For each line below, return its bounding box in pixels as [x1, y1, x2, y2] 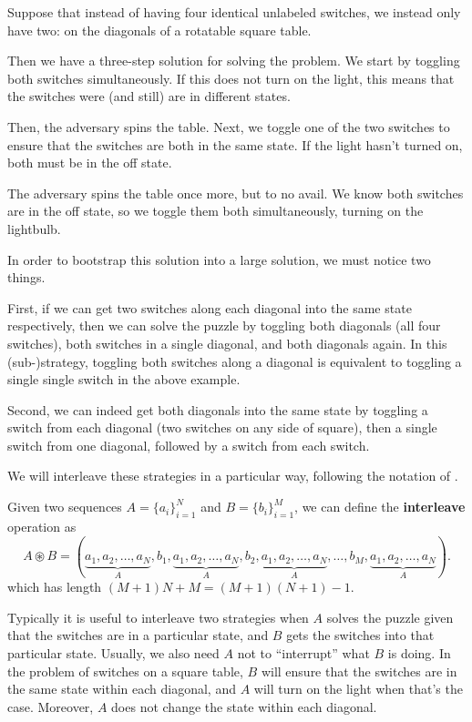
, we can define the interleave [294, 497, 466, 516]
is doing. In [387, 644, 451, 663]
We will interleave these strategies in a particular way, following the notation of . [7, 466, 458, 485]
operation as [7, 516, 77, 535]
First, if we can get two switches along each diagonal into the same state [7, 298, 412, 317]
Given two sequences [7, 497, 122, 516]
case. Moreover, [7, 697, 94, 716]
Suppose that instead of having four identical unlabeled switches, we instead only [7, 3, 461, 21]
